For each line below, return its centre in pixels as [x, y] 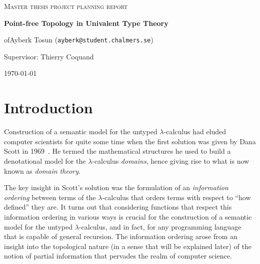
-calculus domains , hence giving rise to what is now [171, 160]
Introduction [48, 108]
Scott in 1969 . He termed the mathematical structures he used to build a [117, 151]
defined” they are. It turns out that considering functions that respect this [118, 207]
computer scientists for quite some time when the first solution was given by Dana [130, 141]
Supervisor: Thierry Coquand [49, 56]
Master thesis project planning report [66, 6]
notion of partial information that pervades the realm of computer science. [118, 256]
